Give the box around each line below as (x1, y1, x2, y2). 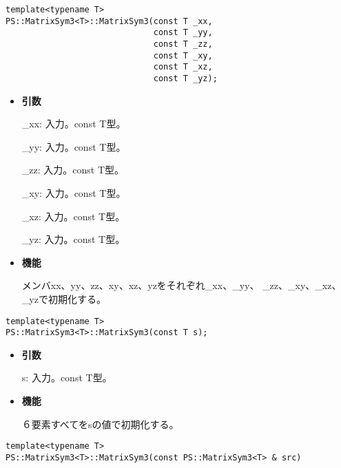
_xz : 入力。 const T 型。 (21, 209, 125, 223)
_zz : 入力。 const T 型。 (21, 162, 125, 177)
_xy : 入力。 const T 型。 (21, 185, 126, 200)
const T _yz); (153, 73, 218, 83)
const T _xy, (153, 50, 213, 61)
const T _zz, (153, 39, 213, 49)
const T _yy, (153, 28, 213, 38)
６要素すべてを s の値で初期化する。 (21, 416, 179, 431)
